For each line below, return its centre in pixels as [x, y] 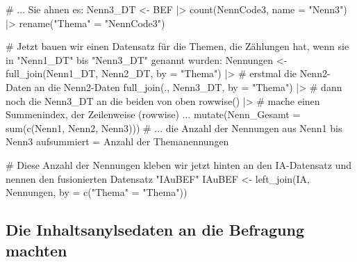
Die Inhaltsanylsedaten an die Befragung [155, 230]
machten [36, 250]
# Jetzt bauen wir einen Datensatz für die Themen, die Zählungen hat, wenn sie [177, 46]
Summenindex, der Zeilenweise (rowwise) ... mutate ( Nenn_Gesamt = [153, 114]
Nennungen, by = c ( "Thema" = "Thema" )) [97, 192]
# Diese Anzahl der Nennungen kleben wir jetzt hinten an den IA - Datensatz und [179, 164]
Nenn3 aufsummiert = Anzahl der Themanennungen [117, 141]
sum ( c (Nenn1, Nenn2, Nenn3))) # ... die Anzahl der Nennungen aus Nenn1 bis [174, 128]
